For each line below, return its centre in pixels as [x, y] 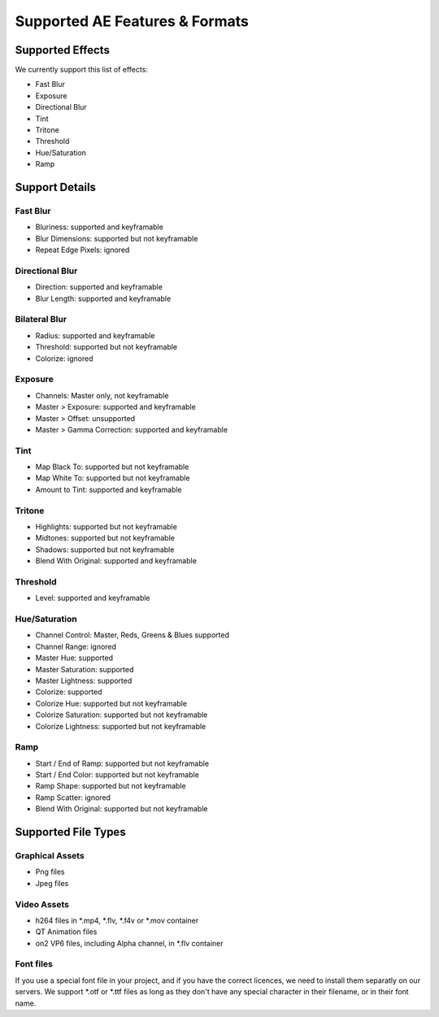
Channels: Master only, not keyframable [102, 395]
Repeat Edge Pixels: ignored [83, 250]
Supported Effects [62, 50]
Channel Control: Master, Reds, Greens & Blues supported [132, 635]
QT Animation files [66, 932]
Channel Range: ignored [76, 646]
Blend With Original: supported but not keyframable [122, 809]
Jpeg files [52, 883]
